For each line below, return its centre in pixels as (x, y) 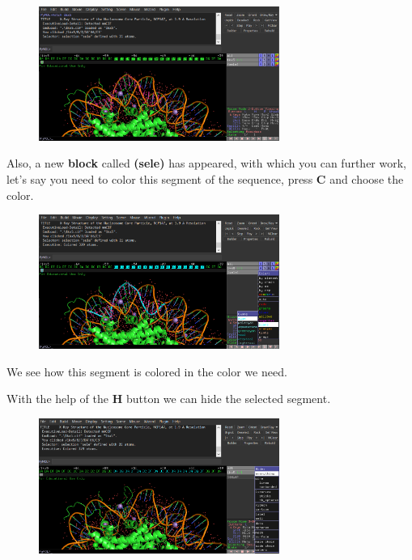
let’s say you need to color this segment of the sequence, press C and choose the (205, 178)
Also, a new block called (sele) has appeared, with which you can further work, (207, 163)
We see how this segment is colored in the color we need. (147, 371)
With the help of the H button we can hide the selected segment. (169, 399)
